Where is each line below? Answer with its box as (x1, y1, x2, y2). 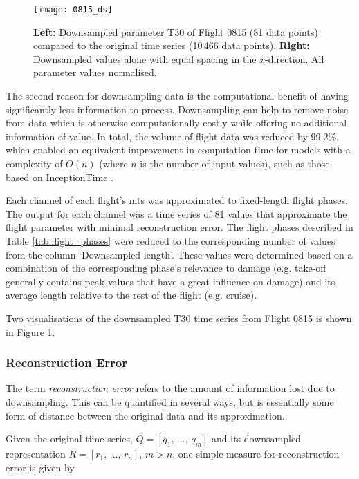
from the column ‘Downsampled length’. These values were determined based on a (6, 247, 353, 261)
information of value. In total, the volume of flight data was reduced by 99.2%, (6, 129, 340, 143)
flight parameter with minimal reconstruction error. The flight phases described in (6, 220, 353, 234)
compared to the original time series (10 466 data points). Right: (33, 38, 310, 53)
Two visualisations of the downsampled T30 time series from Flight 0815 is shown (6, 310, 352, 325)
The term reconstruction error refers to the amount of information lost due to (6, 381, 335, 395)
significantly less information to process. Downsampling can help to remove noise (6, 102, 349, 116)
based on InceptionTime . (6, 169, 114, 184)
